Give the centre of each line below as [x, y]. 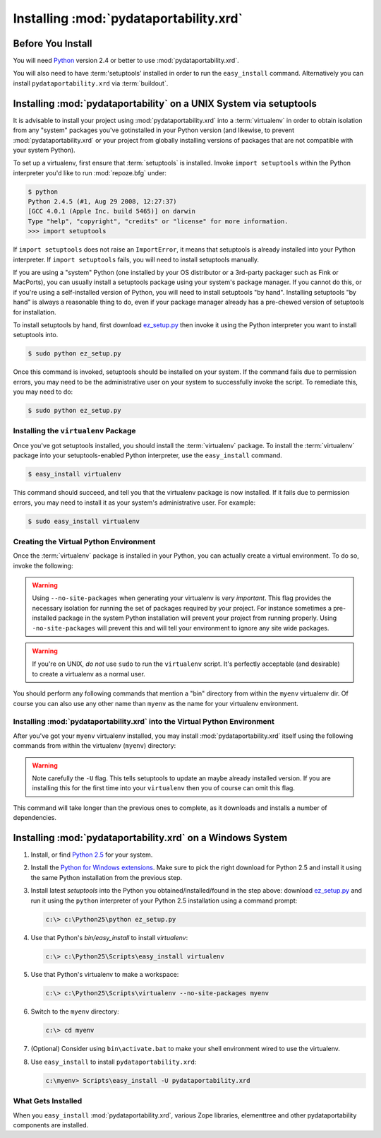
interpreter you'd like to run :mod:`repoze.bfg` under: [90, 172]
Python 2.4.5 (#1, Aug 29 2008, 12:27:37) [102, 202]
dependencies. [35, 818]
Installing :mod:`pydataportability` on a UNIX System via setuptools [165, 104]
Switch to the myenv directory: [75, 1011]
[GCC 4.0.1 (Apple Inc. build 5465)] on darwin [111, 211]
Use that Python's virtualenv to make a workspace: [105, 975]
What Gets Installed [48, 1101]
